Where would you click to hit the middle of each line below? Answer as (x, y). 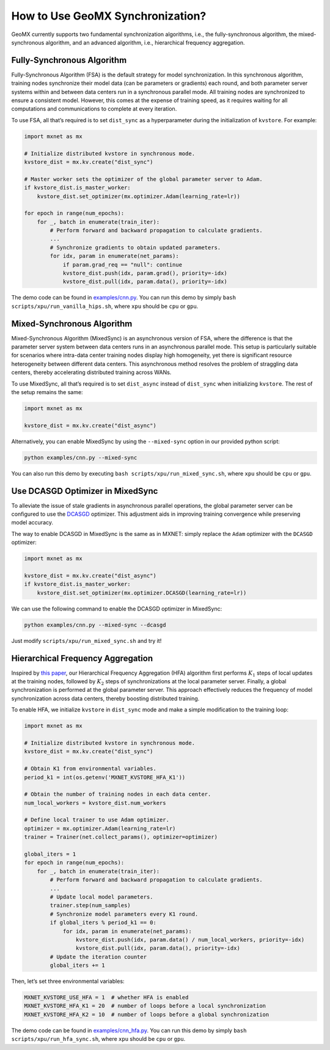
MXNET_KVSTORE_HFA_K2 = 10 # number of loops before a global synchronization (147, 1014)
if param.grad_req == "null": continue (123, 265)
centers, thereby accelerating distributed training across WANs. (91, 372)
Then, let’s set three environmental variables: (68, 982)
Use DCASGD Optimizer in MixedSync (85, 491)
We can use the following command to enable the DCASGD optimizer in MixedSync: (117, 609)
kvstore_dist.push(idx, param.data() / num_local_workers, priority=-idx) (190, 939)
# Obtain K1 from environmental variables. (90, 769)
